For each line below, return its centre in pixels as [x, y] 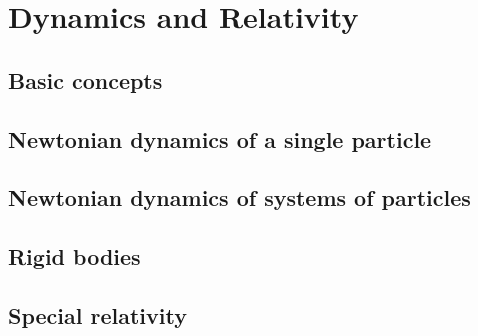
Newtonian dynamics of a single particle [220, 138]
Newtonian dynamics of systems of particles [239, 197]
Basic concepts [85, 79]
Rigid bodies [74, 256]
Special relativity [97, 314]
